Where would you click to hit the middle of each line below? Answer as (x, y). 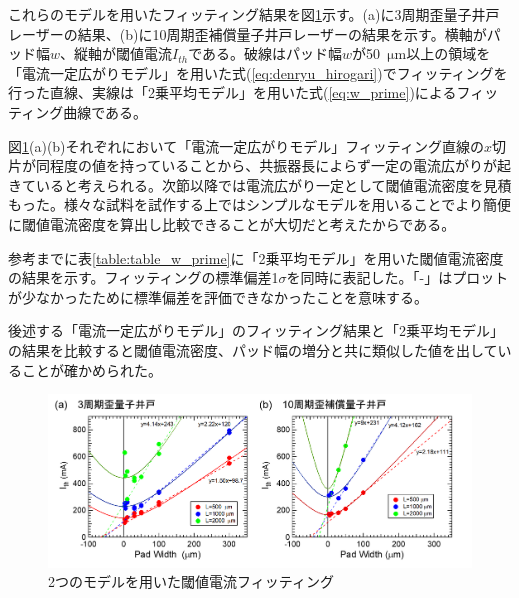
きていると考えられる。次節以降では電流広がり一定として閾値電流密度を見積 (260, 184)
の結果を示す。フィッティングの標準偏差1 (143, 277)
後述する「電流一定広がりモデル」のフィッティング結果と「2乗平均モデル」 (256, 330)
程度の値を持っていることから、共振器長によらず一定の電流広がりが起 (280, 165)
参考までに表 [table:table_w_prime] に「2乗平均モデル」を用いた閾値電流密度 (256, 257)
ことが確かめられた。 (91, 369)
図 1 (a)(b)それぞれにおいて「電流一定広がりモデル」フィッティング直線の (246, 145)
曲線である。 (105, 111)
